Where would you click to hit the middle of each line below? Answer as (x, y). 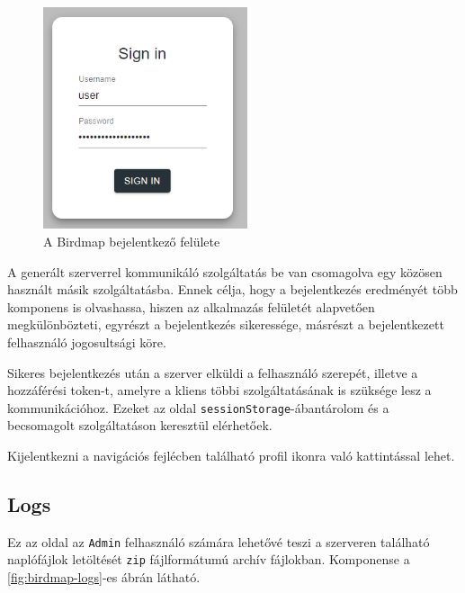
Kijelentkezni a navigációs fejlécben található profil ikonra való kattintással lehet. (231, 456)
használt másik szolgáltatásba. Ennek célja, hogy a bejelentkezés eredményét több (232, 289)
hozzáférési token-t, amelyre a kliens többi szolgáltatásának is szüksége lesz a (219, 390)
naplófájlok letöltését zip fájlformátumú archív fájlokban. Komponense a (209, 559)
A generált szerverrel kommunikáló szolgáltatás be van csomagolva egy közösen (225, 271)
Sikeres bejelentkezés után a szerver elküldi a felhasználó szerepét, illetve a (213, 372)
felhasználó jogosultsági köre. (87, 342)
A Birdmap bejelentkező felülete (132, 242)
